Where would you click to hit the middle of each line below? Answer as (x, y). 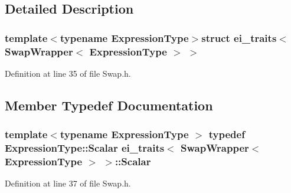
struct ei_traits (239, 37)
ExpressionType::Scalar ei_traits (85, 148)
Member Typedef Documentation (109, 105)
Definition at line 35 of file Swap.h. (68, 73)
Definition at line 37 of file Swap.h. (68, 183)
